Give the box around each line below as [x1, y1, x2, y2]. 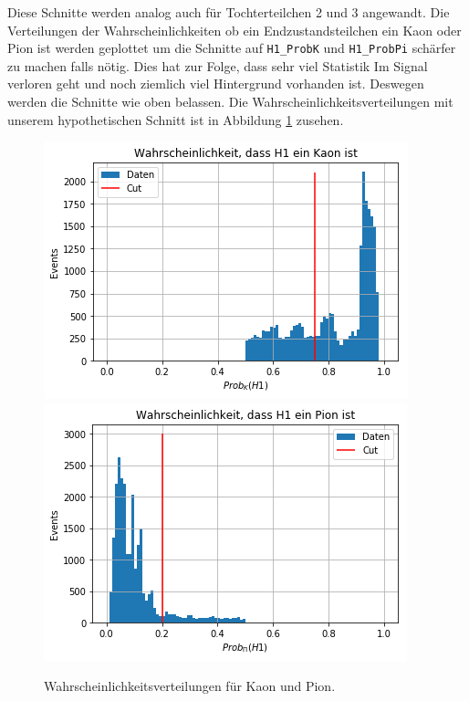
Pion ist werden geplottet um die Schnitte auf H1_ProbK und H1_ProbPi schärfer [7, 38, 456, 58]
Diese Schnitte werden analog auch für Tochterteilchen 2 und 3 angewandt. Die [7, 3, 450, 21]
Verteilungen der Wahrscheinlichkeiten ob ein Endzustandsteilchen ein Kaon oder [7, 20, 462, 39]
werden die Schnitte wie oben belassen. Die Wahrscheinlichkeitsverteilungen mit [7, 92, 453, 111]
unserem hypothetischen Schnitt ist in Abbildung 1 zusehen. [7, 110, 344, 129]
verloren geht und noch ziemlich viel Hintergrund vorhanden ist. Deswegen [7, 74, 424, 93]
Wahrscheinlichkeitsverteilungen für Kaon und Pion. [44, 676, 336, 696]
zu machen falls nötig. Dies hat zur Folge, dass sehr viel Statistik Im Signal [7, 56, 428, 75]
